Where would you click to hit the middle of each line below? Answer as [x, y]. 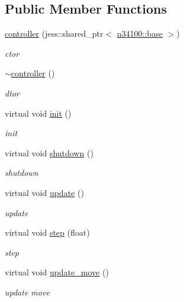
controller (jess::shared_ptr [54, 33]
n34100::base [140, 33]
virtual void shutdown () [49, 152]
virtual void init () [38, 113]
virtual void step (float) [47, 232]
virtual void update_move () [57, 272]
